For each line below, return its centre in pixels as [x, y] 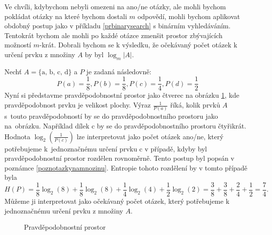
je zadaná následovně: [119, 71]
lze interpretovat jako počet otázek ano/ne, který [150, 136]
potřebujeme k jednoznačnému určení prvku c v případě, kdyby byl [106, 148]
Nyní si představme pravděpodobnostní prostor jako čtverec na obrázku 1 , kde [122, 95]
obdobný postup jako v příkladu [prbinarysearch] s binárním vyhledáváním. [118, 26]
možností [18, 45]
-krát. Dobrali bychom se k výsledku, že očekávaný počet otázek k [138, 45]
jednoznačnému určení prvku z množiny [64, 210]
